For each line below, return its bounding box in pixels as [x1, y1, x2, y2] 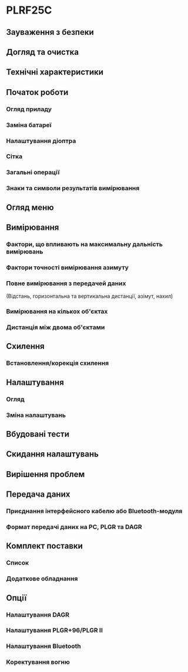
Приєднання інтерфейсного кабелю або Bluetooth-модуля [6, 507, 183, 516]
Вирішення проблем [6, 469, 85, 479]
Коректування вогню [6, 658, 70, 666]
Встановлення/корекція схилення [6, 359, 109, 367]
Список [6, 559, 29, 567]
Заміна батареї [6, 120, 52, 129]
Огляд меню [6, 202, 54, 213]
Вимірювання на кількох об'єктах [6, 308, 108, 316]
